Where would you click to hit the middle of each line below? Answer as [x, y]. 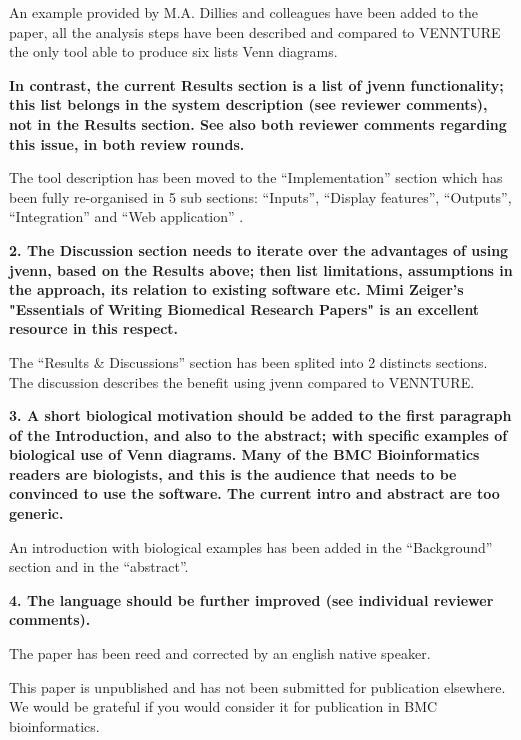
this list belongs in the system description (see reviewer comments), [248, 104]
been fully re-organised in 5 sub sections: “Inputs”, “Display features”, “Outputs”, [260, 196]
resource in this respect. [94, 328]
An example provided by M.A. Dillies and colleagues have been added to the [243, 12]
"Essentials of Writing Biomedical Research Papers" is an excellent [244, 308]
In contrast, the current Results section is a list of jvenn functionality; [256, 84]
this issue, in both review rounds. [127, 143]
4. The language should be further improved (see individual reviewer [251, 599]
